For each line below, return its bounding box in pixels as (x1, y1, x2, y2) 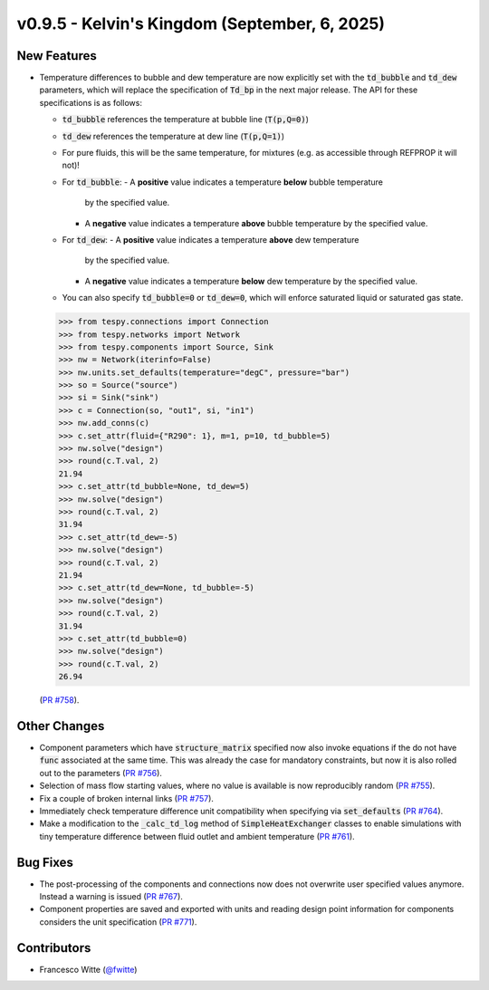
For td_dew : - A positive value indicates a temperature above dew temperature (62, 234, 360, 245)
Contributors (16, 940, 91, 956)
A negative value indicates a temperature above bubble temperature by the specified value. (84, 217, 428, 228)
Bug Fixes (16, 854, 74, 870)
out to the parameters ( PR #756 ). (39, 767, 163, 778)
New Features (16, 48, 97, 63)
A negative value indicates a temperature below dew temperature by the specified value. (84, 275, 418, 286)
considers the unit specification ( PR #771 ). (39, 916, 197, 928)
